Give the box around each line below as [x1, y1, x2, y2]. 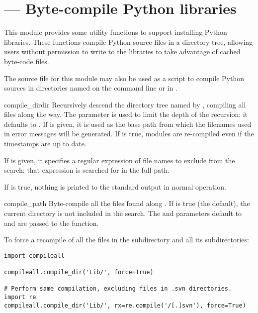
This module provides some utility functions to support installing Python [4, 27, 227, 37]
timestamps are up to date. [4, 138, 86, 149]
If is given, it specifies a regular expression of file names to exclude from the [4, 155, 235, 165]
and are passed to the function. [4, 217, 99, 228]
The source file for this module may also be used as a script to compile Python [4, 73, 244, 83]
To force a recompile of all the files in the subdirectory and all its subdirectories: [4, 234, 249, 245]
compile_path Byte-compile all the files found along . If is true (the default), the [4, 198, 250, 209]
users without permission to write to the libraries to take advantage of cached [4, 46, 241, 57]
